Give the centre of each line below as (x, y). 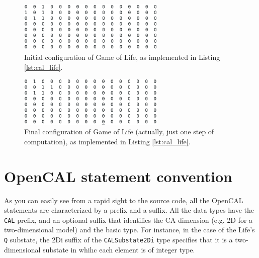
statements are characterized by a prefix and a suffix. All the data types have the (129, 210)
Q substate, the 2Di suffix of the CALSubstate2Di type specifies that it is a (118, 239)
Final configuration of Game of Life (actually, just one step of (119, 132)
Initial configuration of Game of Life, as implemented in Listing (122, 57)
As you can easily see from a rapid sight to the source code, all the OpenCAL (124, 200)
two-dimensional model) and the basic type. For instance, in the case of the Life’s (129, 230)
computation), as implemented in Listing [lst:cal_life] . (107, 141)
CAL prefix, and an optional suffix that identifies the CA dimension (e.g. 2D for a (128, 220)
